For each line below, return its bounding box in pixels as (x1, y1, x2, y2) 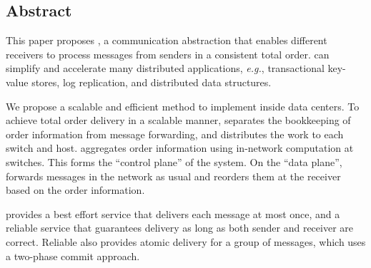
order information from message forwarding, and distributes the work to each (6, 126, 344, 141)
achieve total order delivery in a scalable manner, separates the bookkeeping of (6, 113, 351, 128)
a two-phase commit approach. (6, 248, 140, 263)
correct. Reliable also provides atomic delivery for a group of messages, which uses (6, 234, 366, 249)
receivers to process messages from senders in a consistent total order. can (6, 46, 330, 61)
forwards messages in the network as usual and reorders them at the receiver (6, 168, 341, 183)
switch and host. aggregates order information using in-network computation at (6, 140, 354, 155)
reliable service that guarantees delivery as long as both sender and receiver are (6, 220, 353, 235)
